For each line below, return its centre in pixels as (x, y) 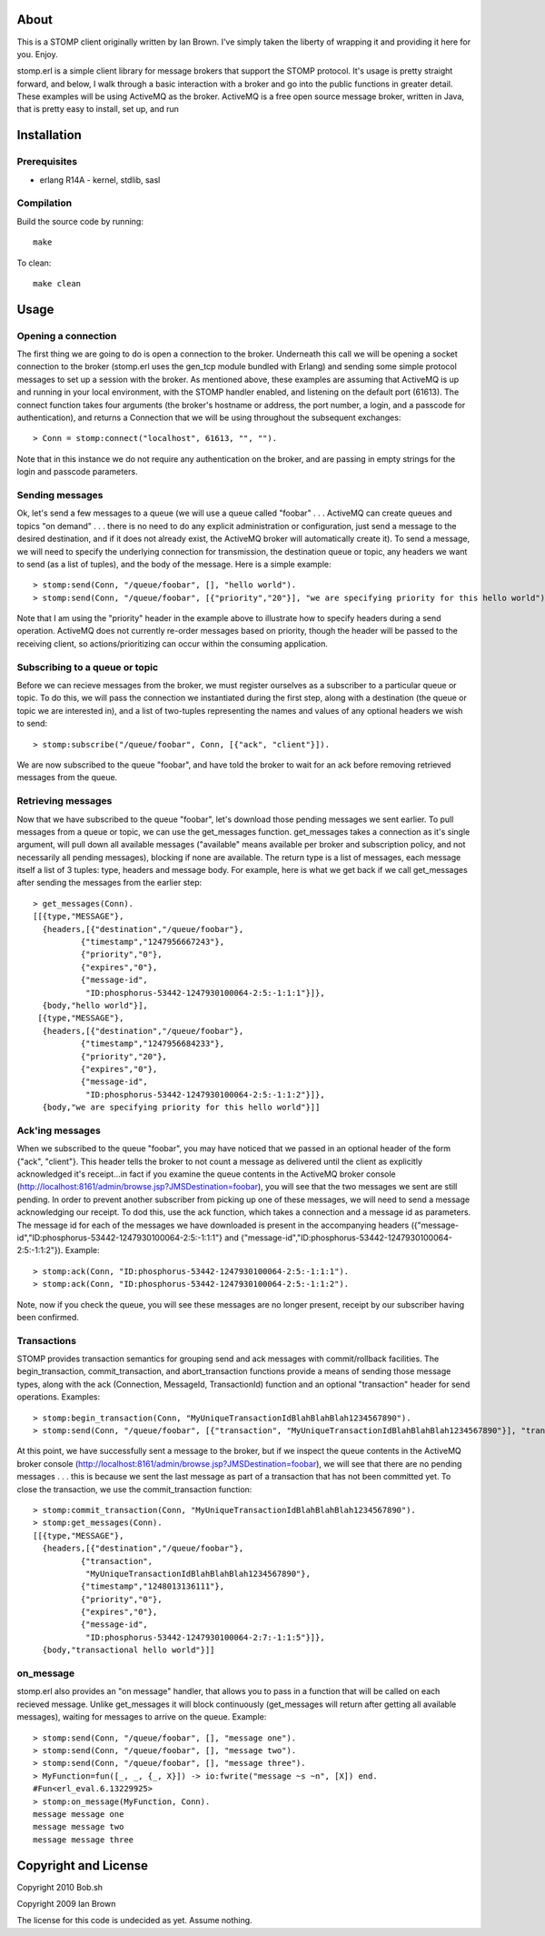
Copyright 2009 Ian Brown (66, 1904)
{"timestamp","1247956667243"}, (153, 942)
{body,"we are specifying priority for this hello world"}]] (181, 1108)
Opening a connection (67, 336)
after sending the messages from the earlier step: (109, 883)
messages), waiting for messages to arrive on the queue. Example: (142, 1717)
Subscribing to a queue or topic (88, 667)
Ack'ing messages (59, 1130)
